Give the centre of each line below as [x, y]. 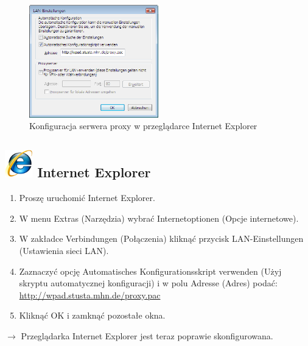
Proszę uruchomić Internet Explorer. [87, 198]
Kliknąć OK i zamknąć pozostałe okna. [92, 315]
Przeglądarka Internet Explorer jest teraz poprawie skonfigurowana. [147, 336]
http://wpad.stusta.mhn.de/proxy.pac [90, 295]
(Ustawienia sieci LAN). [64, 251]
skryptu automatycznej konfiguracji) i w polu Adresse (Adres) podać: [148, 283]
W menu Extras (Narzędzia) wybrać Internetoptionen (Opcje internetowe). [159, 218]
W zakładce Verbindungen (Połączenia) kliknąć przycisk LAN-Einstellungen [161, 238]
